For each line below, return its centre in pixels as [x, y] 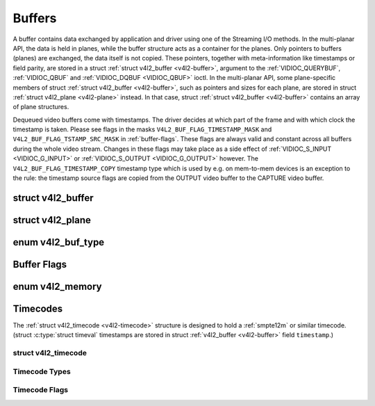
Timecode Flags [41, 390]
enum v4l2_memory [57, 286]
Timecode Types [42, 371]
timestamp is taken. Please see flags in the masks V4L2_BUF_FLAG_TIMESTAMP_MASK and [142, 129]
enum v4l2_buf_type [59, 242]
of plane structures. [41, 107]
